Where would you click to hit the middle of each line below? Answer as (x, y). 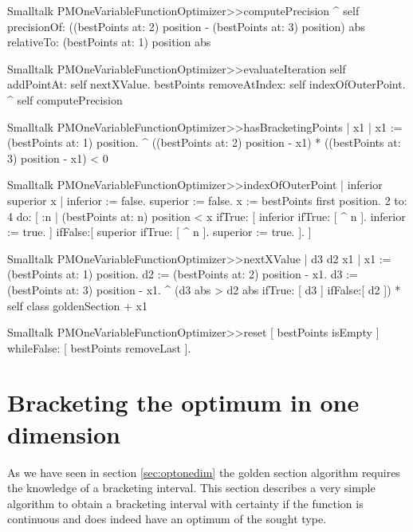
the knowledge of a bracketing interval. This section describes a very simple (191, 488)
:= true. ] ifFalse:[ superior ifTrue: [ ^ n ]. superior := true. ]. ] (159, 232)
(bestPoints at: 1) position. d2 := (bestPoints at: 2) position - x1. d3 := (183, 274)
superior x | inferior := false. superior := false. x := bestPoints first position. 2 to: (207, 200)
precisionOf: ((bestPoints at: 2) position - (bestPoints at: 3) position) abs (186, 26)
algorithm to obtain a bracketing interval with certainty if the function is (185, 503)
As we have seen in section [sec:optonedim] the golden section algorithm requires (204, 472)
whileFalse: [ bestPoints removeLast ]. (99, 347)
